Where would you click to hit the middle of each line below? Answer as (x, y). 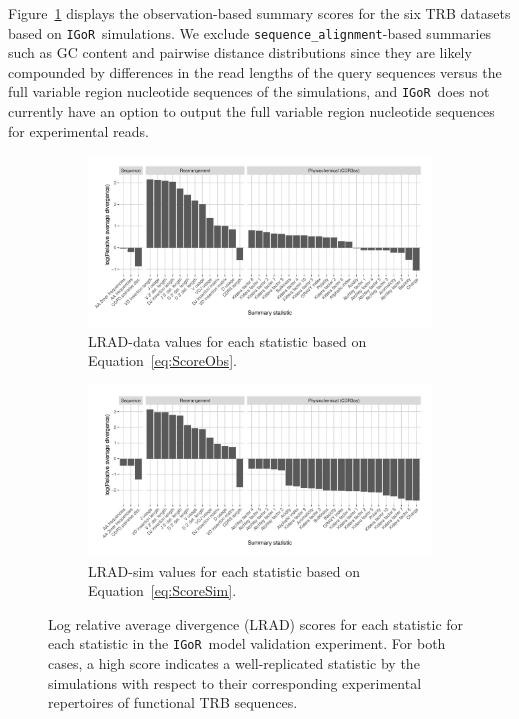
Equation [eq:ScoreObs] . (162, 360)
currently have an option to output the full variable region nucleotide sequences (251, 111)
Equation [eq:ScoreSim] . (162, 590)
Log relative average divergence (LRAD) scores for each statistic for (256, 623)
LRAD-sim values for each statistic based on (224, 570)
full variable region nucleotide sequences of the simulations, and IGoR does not (249, 91)
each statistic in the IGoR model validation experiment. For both (247, 643)
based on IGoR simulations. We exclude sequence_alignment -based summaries (250, 32)
